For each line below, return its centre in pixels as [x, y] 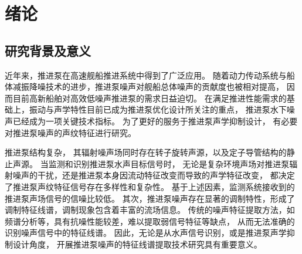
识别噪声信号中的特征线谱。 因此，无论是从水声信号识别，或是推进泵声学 [146, 233]
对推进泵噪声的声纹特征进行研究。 [70, 132]
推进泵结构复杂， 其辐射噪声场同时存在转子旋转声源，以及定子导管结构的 [146, 152]
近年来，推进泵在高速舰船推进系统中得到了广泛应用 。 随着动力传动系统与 [146, 75]
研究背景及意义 [48, 50]
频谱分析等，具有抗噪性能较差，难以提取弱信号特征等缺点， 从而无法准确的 [150, 221]
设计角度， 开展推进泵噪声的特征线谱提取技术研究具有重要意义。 [137, 244]
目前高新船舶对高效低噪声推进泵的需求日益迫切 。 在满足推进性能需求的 [150, 98]
